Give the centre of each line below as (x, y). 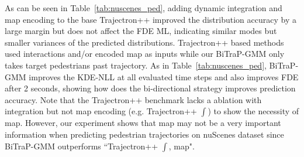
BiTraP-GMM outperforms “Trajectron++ (82, 146)
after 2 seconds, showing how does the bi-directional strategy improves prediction (150, 88)
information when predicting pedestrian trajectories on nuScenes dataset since (144, 134)
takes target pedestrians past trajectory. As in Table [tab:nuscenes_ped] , (136, 65)
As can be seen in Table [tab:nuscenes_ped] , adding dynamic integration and (144, 8)
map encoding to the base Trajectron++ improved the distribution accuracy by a (151, 19)
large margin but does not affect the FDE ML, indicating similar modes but (141, 31)
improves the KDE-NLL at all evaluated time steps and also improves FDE (164, 76)
